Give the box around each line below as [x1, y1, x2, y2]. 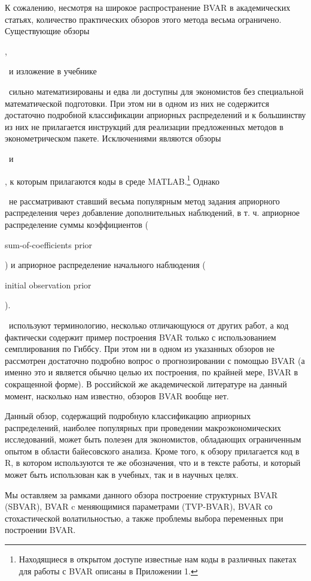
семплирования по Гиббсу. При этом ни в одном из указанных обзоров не [5, 342, 275, 355]
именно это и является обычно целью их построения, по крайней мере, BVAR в [5, 366, 298, 378]
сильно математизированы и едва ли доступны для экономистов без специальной [8, 85, 304, 97]
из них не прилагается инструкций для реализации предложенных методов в [5, 120, 283, 133]
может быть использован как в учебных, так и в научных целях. [5, 468, 239, 481]
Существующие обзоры [5, 25, 90, 37]
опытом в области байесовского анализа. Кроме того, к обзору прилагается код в [5, 444, 300, 457]
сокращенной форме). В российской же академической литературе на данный [5, 377, 287, 390]
